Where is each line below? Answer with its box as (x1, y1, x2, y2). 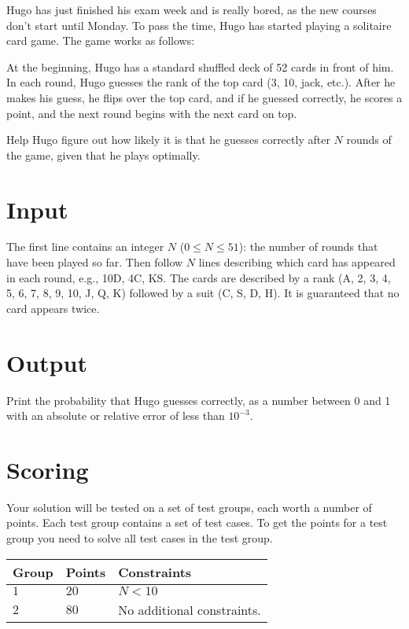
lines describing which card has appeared (198, 254, 396, 270)
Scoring (6, 453, 89, 485)
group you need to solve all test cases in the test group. (6, 530, 273, 546)
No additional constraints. (118, 600, 261, 619)
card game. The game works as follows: (6, 32, 195, 49)
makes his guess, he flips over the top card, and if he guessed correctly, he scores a (6, 89, 403, 105)
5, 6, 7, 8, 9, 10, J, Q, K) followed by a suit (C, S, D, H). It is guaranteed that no (6, 285, 400, 301)
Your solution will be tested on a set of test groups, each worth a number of (6, 498, 372, 515)
